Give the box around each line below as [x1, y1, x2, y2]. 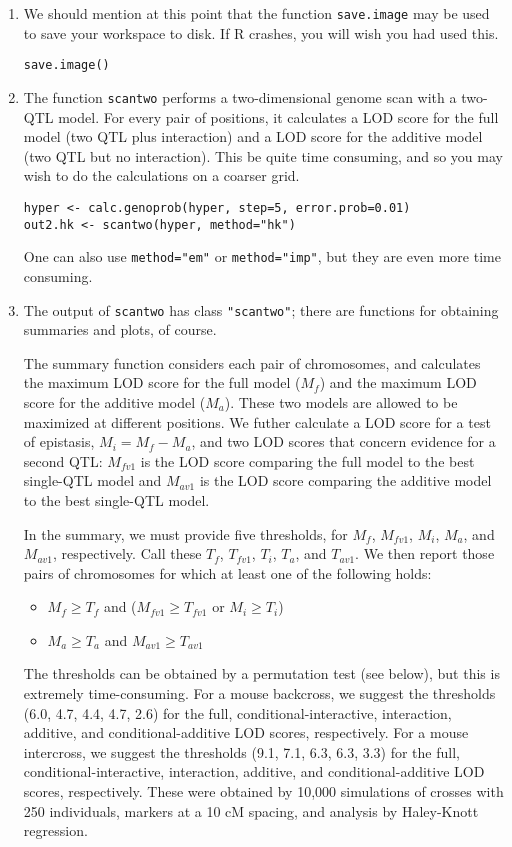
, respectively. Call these [53, 543, 202, 564]
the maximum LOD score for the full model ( [23, 372, 301, 393]
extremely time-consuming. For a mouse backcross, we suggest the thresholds [23, 683, 496, 704]
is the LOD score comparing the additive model [199, 470, 492, 491]
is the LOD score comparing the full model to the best [140, 450, 475, 471]
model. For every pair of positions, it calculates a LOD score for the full [58, 106, 499, 127]
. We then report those [355, 543, 495, 564]
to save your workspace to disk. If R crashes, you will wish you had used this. [23, 22, 499, 43]
